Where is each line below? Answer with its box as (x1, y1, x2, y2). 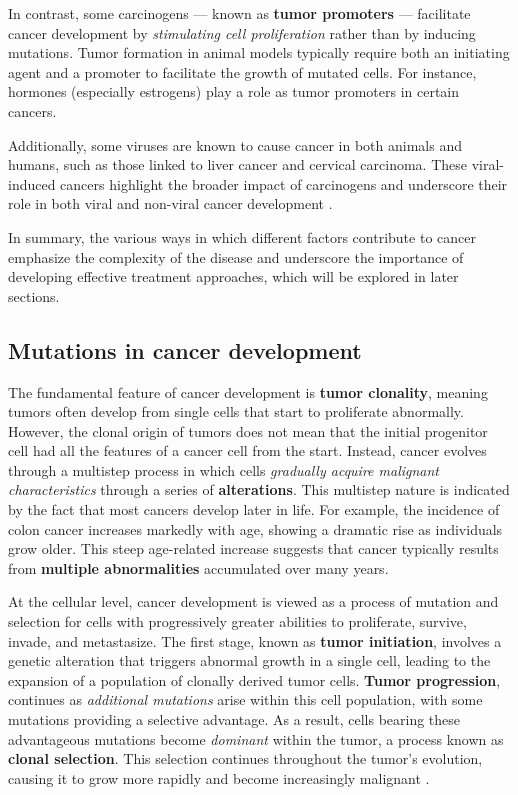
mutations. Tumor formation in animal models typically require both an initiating (8, 42, 510, 63)
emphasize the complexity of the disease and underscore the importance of (8, 246, 464, 267)
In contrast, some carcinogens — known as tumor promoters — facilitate (8, 3, 471, 23)
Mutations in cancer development (8, 334, 362, 365)
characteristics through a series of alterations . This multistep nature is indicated (8, 479, 510, 500)
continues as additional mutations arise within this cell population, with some (8, 689, 483, 710)
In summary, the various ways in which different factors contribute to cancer (8, 226, 476, 247)
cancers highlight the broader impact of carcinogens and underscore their (60, 173, 508, 194)
